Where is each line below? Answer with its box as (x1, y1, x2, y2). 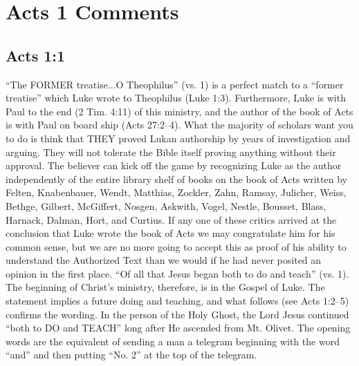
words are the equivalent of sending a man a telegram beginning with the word (6, 334, 340, 348)
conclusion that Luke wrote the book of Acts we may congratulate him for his (6, 226, 335, 240)
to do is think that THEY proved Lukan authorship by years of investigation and (6, 131, 351, 145)
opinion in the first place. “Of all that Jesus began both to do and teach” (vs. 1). (6, 266, 349, 280)
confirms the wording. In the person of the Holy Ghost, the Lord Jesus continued (6, 307, 349, 321)
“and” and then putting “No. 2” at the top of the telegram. (6, 347, 257, 362)
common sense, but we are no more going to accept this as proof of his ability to (6, 239, 347, 253)
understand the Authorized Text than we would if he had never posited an (6, 253, 322, 267)
